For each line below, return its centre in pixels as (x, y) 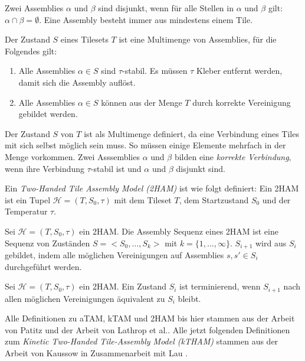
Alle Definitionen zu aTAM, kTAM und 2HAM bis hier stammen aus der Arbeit (150, 318)
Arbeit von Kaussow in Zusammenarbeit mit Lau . (96, 352)
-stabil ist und (116, 168)
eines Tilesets (84, 39)
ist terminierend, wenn (220, 286)
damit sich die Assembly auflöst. (77, 82)
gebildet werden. (48, 114)
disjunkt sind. (201, 168)
